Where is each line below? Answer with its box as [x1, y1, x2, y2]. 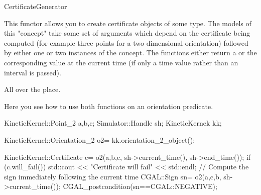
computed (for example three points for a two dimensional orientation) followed [4, 37, 248, 48]
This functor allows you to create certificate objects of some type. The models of [4, 18, 251, 28]
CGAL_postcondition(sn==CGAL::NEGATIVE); [63, 181, 217, 191]
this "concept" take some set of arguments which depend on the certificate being [4, 28, 250, 38]
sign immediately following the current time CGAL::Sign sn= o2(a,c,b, [4, 171, 221, 181]
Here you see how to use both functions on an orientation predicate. [4, 101, 213, 111]
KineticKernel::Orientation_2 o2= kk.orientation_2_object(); [4, 134, 195, 145]
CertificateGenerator [4, 1, 67, 11]
